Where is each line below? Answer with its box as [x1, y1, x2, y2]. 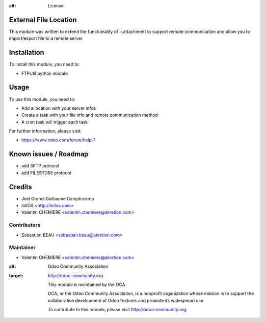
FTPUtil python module [21, 70, 68, 76]
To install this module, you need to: [9, 62, 80, 67]
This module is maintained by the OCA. [48, 281, 127, 288]
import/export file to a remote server [9, 35, 83, 41]
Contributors [9, 222, 41, 228]
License [48, 3, 64, 8]
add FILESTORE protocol [21, 170, 71, 176]
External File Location [9, 15, 77, 24]
